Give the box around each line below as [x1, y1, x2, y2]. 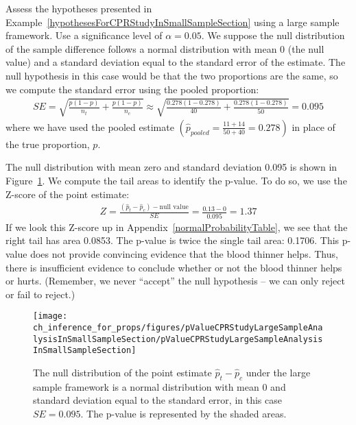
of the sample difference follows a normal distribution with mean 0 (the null [5, 41, 324, 56]
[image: [33, 311, 68, 321]
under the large [246, 365, 311, 379]
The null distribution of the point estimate [33, 365, 212, 379]
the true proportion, [5, 136, 90, 151]
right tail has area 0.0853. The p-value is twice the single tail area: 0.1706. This [5, 233, 340, 247]
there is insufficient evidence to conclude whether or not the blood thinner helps [5, 260, 342, 274]
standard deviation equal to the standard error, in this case [33, 393, 282, 407]
